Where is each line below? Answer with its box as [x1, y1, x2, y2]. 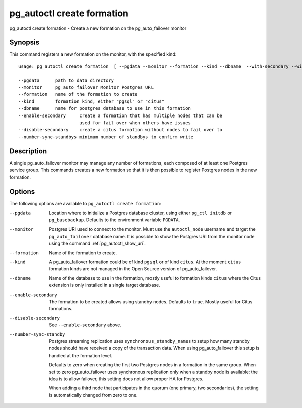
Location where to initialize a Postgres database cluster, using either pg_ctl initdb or [49, 210, 232, 216]
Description [9, 147, 47, 155]
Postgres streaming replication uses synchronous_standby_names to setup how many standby [49, 338, 250, 344]
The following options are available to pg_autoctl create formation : [9, 201, 161, 207]
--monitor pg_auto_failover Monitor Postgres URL [18, 85, 154, 90]
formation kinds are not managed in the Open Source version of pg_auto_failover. [49, 266, 217, 272]
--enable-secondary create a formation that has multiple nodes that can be [18, 112, 223, 119]
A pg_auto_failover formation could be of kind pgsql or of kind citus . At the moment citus [49, 259, 241, 265]
